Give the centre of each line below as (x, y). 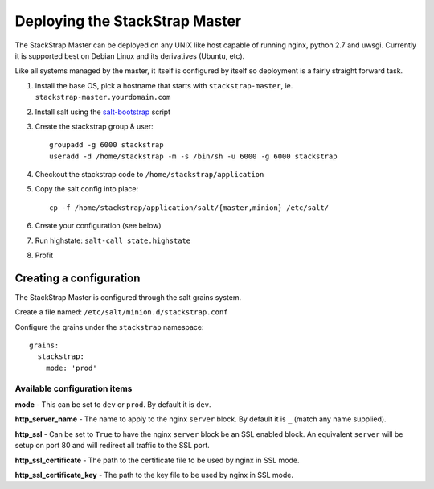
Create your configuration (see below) (98, 226)
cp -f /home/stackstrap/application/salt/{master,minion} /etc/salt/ (189, 208)
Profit (44, 255)
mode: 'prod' (71, 368)
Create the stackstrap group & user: (94, 126)
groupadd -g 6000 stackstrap (106, 145)
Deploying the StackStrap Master (128, 21)
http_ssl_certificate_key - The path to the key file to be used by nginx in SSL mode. (154, 475)
